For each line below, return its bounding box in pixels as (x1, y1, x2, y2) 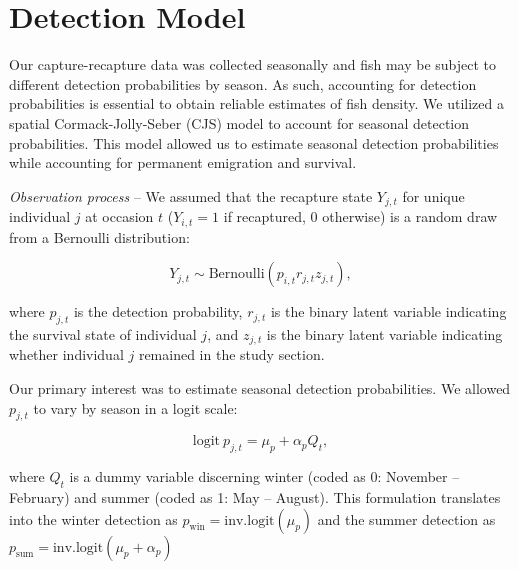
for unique (402, 185, 465, 206)
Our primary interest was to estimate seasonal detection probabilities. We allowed (9, 378, 511, 399)
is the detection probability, (73, 301, 243, 322)
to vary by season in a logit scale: (33, 397, 238, 418)
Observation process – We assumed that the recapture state (9, 185, 373, 206)
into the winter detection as (9, 508, 178, 529)
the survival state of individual (9, 323, 197, 344)
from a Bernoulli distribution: (9, 226, 190, 247)
